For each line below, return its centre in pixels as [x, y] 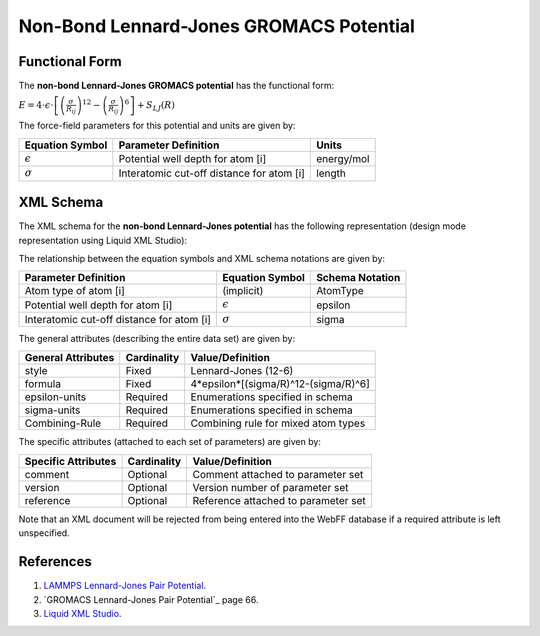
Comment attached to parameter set [278, 474]
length [331, 173]
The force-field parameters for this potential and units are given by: [157, 126]
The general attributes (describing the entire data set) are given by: [156, 339]
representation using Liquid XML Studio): [103, 240]
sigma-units [52, 410]
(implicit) [242, 291]
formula [43, 384]
